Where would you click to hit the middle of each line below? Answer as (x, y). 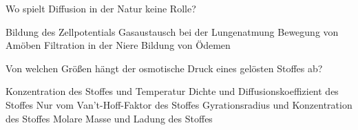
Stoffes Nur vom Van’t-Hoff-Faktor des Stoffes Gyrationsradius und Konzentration (179, 104)
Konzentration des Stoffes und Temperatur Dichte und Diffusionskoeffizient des (172, 91)
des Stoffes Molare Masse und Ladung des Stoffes (109, 118)
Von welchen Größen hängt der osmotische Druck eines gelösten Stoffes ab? (164, 68)
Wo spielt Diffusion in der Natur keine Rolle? (101, 8)
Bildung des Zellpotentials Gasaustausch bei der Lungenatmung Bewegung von (172, 31)
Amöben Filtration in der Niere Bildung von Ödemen (118, 45)
